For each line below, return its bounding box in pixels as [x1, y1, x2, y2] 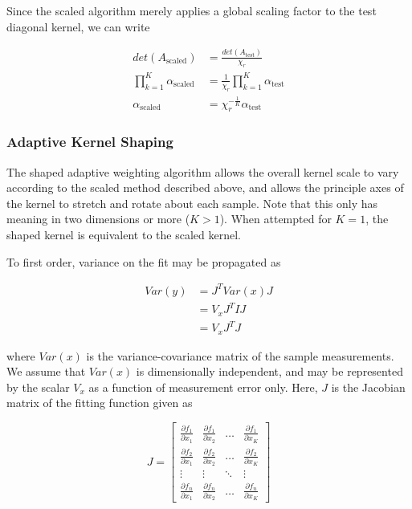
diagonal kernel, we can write [6, 18, 150, 35]
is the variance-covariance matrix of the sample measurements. [86, 347, 394, 364]
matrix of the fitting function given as [6, 394, 193, 411]
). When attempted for [219, 210, 332, 227]
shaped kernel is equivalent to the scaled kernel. [6, 226, 241, 242]
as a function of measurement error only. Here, [88, 378, 318, 395]
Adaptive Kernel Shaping [6, 132, 173, 152]
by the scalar [6, 378, 70, 395]
